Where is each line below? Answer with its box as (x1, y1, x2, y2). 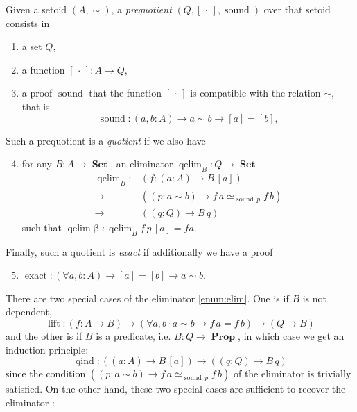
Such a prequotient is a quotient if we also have (6, 133, 206, 147)
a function (21, 62, 65, 76)
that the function (89, 85, 162, 100)
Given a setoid (6, 2, 67, 16)
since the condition (6, 366, 86, 381)
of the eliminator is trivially (233, 366, 351, 381)
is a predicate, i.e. (96, 329, 171, 343)
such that (21, 220, 62, 234)
